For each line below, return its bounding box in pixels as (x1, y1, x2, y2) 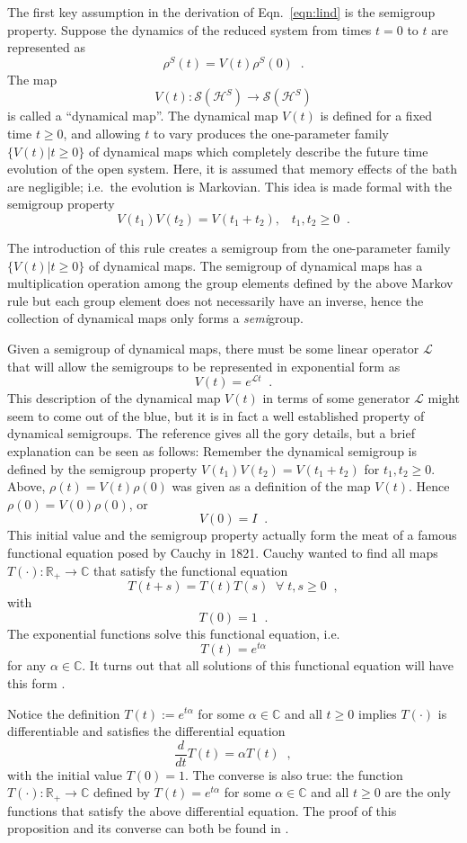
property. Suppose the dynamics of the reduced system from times (7, 20, 372, 39)
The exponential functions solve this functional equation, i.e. (7, 623, 340, 642)
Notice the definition (7, 704, 120, 722)
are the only (384, 783, 451, 802)
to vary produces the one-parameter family (153, 124, 389, 143)
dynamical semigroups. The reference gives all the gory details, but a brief (7, 424, 415, 443)
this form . (7, 673, 66, 692)
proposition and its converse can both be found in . (7, 819, 289, 838)
